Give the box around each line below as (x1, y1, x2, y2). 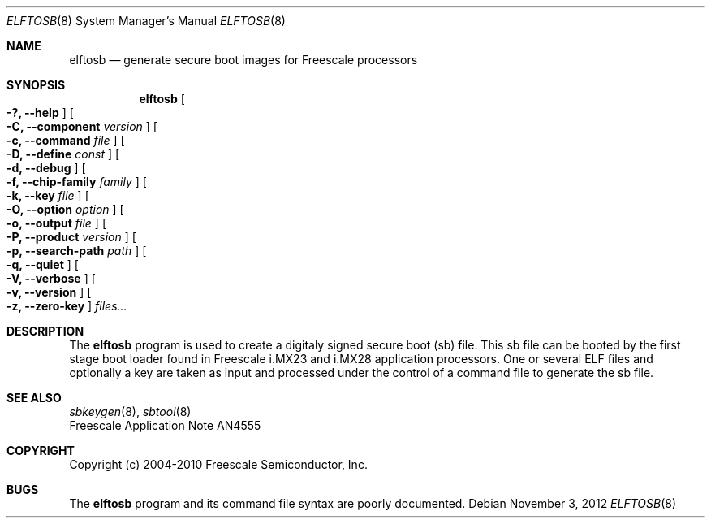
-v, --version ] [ (6, 285, 92, 299)
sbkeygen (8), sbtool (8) (69, 405, 192, 418)
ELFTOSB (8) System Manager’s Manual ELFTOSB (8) (6, 14, 286, 28)
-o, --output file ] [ (6, 216, 106, 230)
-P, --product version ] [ (6, 230, 136, 244)
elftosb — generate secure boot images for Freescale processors (69, 53, 418, 67)
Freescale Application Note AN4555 (69, 418, 261, 432)
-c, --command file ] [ (6, 133, 125, 147)
